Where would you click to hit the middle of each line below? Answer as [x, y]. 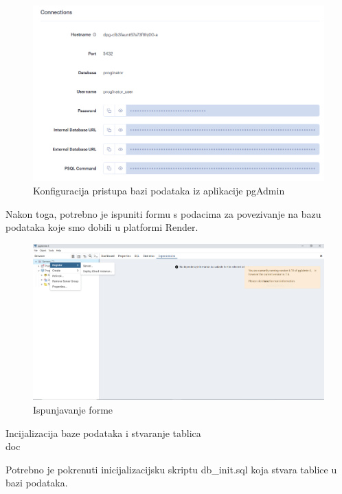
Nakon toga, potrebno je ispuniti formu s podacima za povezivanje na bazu [163, 213]
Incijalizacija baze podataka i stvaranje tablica [103, 433]
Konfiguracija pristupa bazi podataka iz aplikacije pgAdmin [159, 191]
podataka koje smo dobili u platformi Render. [102, 227]
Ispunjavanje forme [73, 409]
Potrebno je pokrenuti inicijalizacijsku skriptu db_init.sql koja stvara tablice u [171, 469]
